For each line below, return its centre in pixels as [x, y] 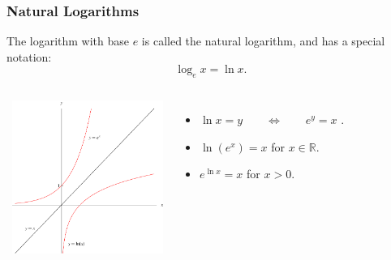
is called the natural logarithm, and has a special [263, 41]
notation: [29, 56]
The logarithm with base [68, 41]
